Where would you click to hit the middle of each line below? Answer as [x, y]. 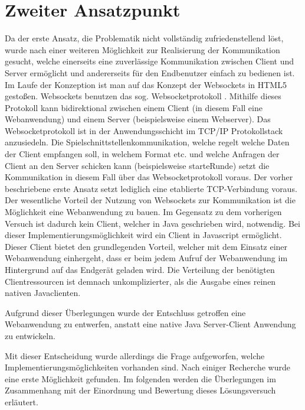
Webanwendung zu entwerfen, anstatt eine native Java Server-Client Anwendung [150, 324]
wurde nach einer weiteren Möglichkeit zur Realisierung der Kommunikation [142, 49]
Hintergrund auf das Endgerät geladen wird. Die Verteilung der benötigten [140, 269]
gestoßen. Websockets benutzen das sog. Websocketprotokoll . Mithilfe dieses [143, 96]
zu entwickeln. [30, 335]
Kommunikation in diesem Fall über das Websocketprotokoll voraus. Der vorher [149, 177]
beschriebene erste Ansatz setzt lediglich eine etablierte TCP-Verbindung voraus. [151, 188]
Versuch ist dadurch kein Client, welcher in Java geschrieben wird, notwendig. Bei [152, 223]
